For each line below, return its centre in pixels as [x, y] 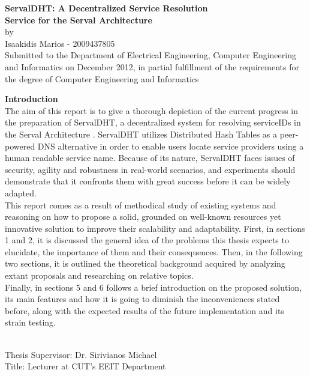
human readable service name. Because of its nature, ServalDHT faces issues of [150, 158]
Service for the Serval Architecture [79, 20]
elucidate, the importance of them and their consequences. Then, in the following [154, 251]
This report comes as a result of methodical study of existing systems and [141, 205]
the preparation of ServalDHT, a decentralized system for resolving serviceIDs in [153, 122]
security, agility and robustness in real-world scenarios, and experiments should [150, 169]
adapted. [21, 193]
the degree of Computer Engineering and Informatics [102, 78]
